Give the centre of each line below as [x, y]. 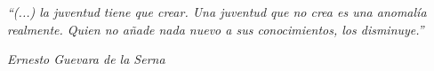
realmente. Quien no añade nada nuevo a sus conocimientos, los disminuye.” [216, 29]
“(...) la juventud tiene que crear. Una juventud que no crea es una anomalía [217, 12]
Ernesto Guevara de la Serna [86, 59]
